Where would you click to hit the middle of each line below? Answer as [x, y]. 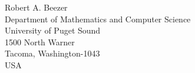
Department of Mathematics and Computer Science [98, 19]
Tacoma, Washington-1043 [52, 53]
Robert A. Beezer [36, 7]
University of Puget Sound [53, 30]
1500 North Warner [40, 42]
